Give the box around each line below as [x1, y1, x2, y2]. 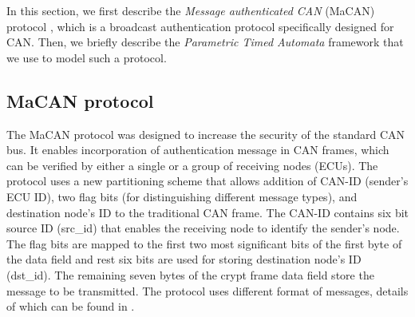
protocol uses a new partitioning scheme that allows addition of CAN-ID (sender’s [6, 172, 409, 189]
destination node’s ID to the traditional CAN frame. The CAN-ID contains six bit [6, 204, 409, 220]
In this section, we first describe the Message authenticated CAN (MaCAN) [6, 2, 375, 18]
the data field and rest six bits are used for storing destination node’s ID [6, 251, 362, 267]
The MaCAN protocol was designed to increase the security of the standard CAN [6, 125, 405, 142]
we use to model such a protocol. [6, 49, 167, 65]
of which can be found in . [6, 298, 135, 315]
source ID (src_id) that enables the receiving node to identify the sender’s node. [6, 220, 400, 236]
